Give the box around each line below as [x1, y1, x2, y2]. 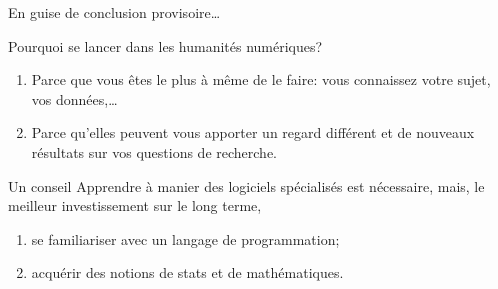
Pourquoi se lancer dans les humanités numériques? [8, 35, 323, 56]
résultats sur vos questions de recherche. [31, 141, 277, 162]
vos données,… [31, 88, 118, 109]
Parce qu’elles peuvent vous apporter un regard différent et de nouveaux [31, 122, 475, 143]
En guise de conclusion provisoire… [8, 2, 221, 22]
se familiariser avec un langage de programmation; [31, 228, 340, 249]
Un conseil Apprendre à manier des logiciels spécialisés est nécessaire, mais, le [8, 175, 485, 196]
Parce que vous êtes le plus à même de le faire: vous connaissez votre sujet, [31, 69, 491, 90]
